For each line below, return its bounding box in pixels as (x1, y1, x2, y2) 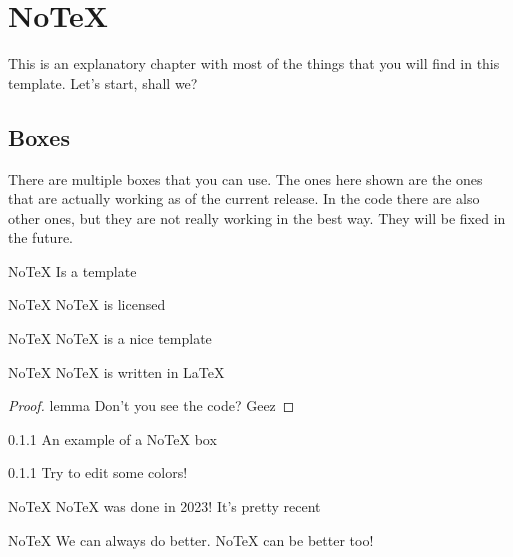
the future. (8, 227, 74, 248)
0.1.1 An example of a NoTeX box (8, 428, 217, 449)
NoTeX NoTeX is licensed (8, 294, 166, 315)
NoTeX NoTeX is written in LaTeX (8, 361, 225, 382)
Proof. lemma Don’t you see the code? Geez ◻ (8, 395, 295, 416)
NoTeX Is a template (8, 260, 137, 281)
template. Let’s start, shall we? (8, 72, 198, 93)
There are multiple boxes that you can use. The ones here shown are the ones (8, 168, 483, 189)
